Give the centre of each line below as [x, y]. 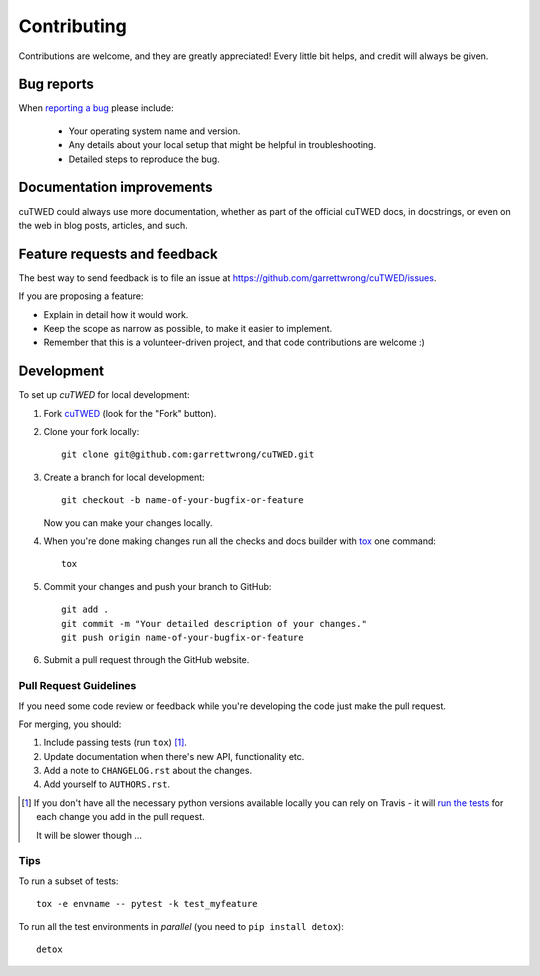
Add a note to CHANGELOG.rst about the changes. [148, 771]
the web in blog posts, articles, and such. [103, 225]
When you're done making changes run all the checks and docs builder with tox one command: [240, 541]
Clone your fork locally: [91, 432]
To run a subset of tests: [68, 881]
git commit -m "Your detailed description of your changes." [214, 623]
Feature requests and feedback [118, 253]
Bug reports [56, 84]
